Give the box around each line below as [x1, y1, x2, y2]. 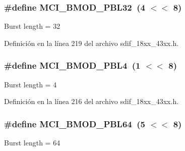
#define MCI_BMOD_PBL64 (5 [4, 117, 145, 130]
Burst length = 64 [4, 137, 60, 148]
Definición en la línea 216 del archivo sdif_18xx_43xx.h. [4, 96, 179, 107]
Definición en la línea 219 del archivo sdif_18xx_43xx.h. [4, 37, 179, 48]
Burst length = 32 [4, 21, 60, 31]
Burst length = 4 [4, 79, 57, 89]
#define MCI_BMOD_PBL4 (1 [4, 59, 141, 72]
